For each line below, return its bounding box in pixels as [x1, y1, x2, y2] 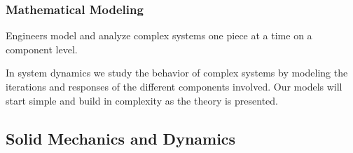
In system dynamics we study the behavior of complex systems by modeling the [6, 65, 348, 80]
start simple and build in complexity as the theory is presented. [6, 93, 279, 107]
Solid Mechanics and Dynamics [6, 127, 236, 149]
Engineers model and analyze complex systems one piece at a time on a [6, 28, 312, 43]
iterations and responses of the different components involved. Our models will [6, 79, 342, 93]
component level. [6, 41, 78, 56]
